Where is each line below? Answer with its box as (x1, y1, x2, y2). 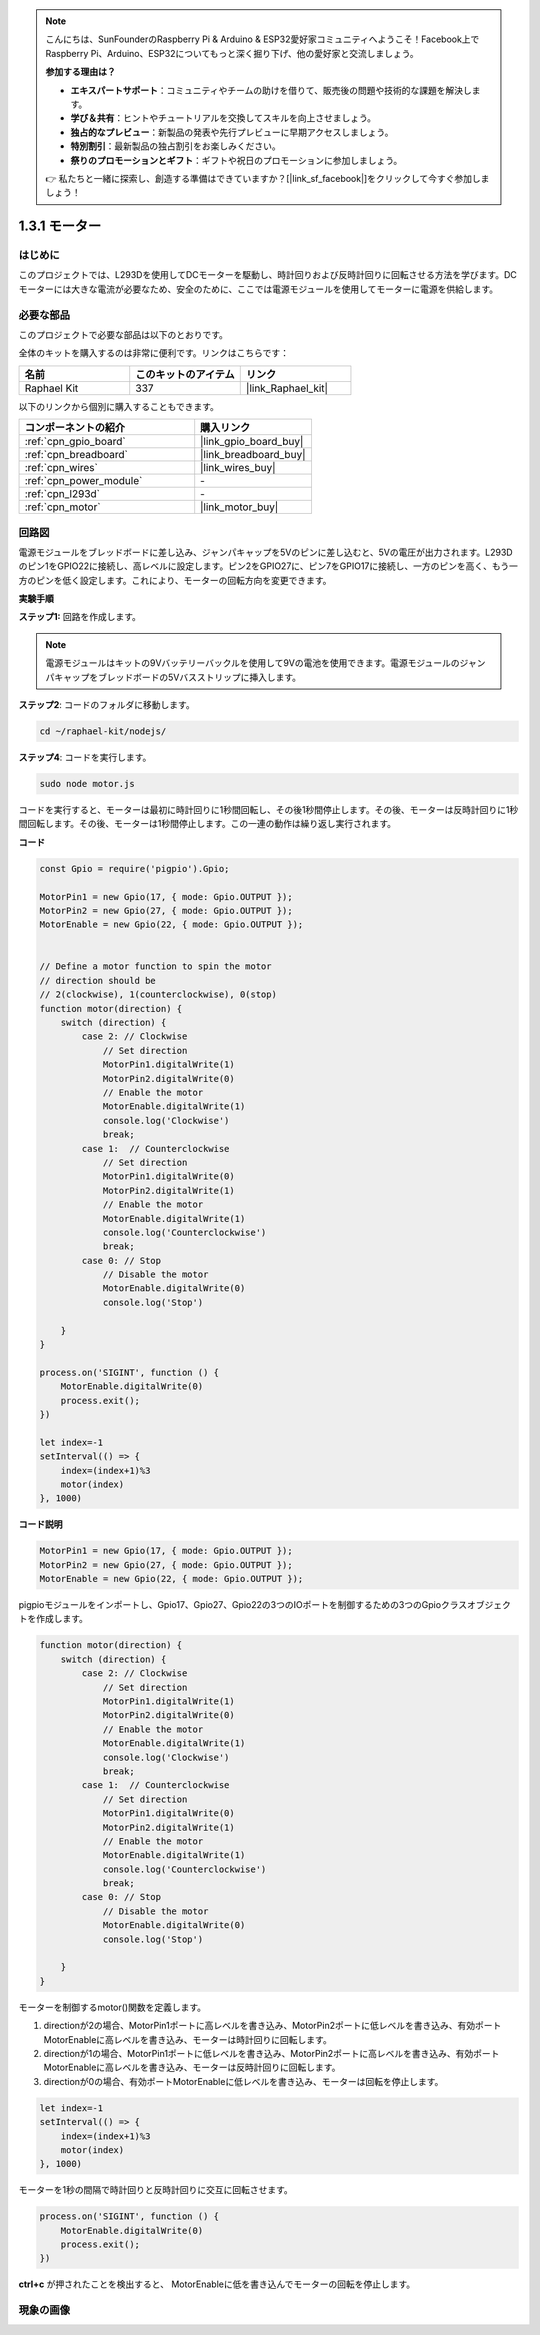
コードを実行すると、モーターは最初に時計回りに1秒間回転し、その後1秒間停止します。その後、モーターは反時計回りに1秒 (18, 803, 519, 815)
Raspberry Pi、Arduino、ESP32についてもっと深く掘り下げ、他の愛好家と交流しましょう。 (45, 47, 419, 59)
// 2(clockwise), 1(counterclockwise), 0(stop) (39, 989, 277, 1000)
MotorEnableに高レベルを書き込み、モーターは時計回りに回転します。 (43, 2033, 332, 2045)
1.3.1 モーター (18, 218, 102, 235)
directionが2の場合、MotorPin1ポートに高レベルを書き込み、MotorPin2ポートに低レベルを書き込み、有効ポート (43, 2020, 502, 2032)
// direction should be (39, 975, 157, 986)
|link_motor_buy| (200, 500, 279, 514)
